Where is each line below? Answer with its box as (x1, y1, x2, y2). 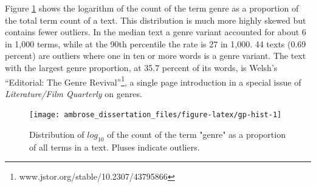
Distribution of (29, 128, 84, 141)
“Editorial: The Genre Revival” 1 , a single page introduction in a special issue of (5, 73, 301, 88)
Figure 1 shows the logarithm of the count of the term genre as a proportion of (5, 2, 299, 14)
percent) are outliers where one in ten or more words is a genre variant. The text (5, 49, 306, 62)
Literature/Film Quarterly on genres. (5, 87, 142, 100)
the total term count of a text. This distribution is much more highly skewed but (5, 13, 306, 26)
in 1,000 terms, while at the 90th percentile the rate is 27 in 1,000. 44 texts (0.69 (5, 37, 306, 50)
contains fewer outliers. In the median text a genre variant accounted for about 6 (5, 25, 306, 38)
